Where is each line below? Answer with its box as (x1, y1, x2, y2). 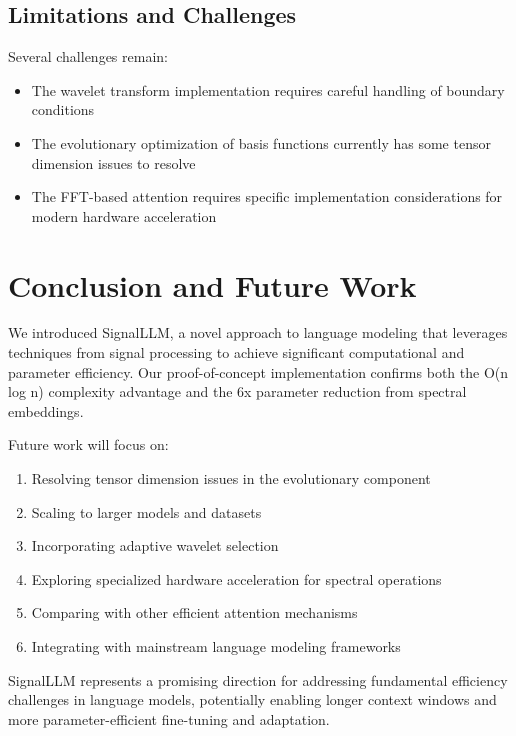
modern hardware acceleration (31, 205, 217, 226)
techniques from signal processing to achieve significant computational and (8, 342, 465, 363)
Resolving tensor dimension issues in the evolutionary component (31, 468, 431, 489)
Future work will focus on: (8, 434, 169, 455)
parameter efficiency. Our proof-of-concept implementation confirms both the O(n (8, 361, 509, 382)
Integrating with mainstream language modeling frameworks (31, 636, 401, 657)
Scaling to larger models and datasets (31, 501, 262, 522)
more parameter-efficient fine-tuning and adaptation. (8, 708, 330, 729)
